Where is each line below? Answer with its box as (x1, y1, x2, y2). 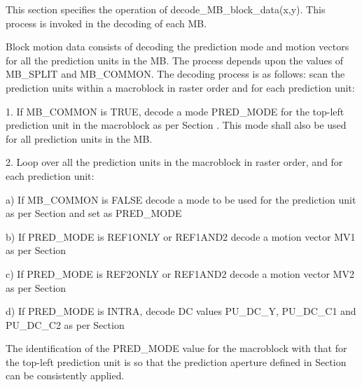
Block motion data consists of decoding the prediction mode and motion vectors (6, 39, 349, 54)
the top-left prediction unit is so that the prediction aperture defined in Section (6, 354, 347, 369)
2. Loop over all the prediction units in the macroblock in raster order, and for (6, 155, 343, 169)
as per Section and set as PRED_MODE (6, 206, 182, 220)
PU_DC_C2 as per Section (6, 317, 125, 332)
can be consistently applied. (6, 368, 125, 383)
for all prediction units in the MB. (6, 131, 153, 146)
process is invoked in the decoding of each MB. (6, 15, 207, 30)
